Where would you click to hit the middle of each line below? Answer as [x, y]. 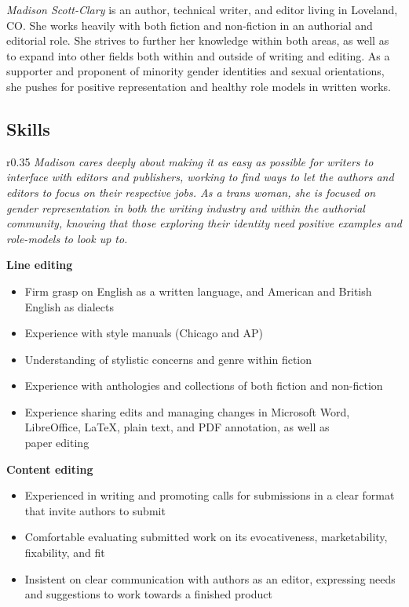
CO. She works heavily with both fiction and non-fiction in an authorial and [190, 25]
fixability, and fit [65, 552]
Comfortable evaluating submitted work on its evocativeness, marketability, [206, 537]
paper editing [57, 443]
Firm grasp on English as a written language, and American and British [198, 291]
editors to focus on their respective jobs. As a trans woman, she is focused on [191, 192]
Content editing [50, 469]
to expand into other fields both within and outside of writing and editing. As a [198, 55]
